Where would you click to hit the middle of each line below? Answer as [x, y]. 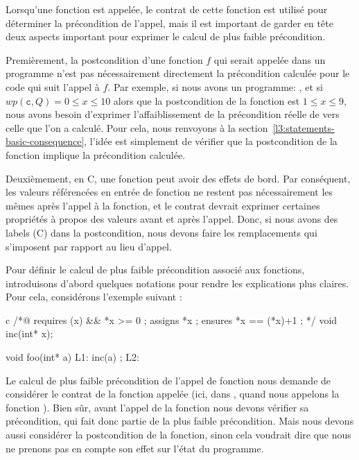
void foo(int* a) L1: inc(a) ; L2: [72, 357]
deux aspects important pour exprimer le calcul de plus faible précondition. [166, 36]
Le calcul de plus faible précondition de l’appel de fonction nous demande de [168, 380]
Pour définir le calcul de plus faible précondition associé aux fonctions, [155, 270]
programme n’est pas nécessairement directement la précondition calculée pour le [178, 73]
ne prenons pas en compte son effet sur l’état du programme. [135, 448]
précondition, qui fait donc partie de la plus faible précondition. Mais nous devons [180, 421]
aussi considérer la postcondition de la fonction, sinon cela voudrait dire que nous [178, 435]
